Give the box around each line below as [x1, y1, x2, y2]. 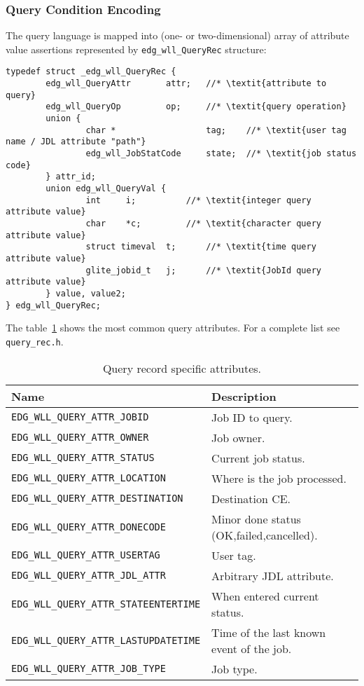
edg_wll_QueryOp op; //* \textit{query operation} [45, 102, 346, 112]
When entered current [211, 587, 319, 604]
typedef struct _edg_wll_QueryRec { [6, 67, 176, 77]
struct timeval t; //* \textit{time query [85, 242, 316, 252]
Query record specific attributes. [102, 359, 262, 376]
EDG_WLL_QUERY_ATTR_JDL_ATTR [11, 570, 166, 581]
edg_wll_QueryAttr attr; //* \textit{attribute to [45, 78, 327, 89]
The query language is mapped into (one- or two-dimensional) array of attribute [6, 28, 349, 43]
